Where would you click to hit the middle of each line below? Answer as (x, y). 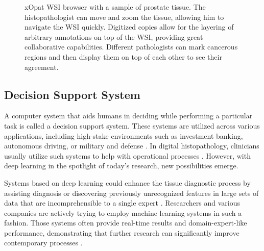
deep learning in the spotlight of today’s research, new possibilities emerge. (121, 166)
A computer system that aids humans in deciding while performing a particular (128, 116)
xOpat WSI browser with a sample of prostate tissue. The (115, 7)
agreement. (42, 67)
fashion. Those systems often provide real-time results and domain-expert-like (126, 223)
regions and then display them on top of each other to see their (123, 56)
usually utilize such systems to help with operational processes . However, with (127, 155)
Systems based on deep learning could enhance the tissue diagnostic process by (127, 182)
